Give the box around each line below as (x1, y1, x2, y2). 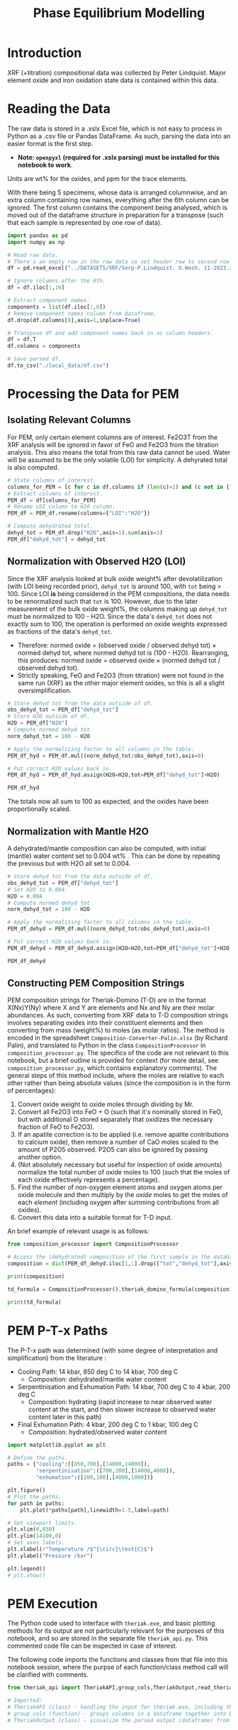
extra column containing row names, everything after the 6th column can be (7, 195, 229, 204)
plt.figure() (7, 1487, 46, 1494)
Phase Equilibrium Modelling (33, 5, 205, 21)
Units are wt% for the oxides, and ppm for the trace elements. (7, 174, 188, 182)
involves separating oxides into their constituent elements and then (7, 1018, 203, 1027)
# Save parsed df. (7, 356, 62, 363)
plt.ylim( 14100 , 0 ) (7, 1533, 62, 1540)
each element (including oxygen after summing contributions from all (17, 1198, 220, 1207)
